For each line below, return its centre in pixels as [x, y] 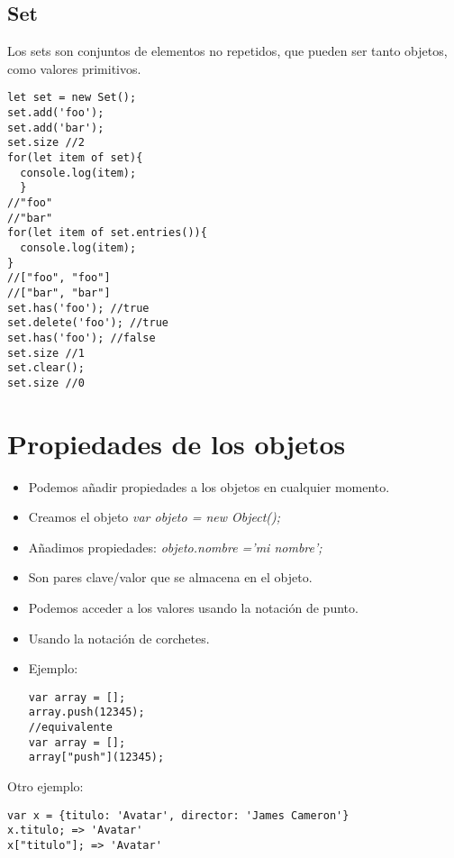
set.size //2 [46, 143]
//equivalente [70, 728]
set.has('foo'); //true [78, 308]
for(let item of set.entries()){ [107, 233]
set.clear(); [46, 368]
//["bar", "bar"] [59, 292]
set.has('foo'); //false [82, 338]
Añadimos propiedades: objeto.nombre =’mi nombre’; [175, 547]
